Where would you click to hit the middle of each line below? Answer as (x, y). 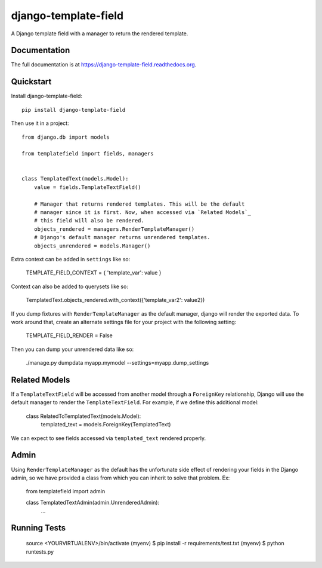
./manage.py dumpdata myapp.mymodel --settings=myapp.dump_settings (117, 363)
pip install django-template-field (74, 110)
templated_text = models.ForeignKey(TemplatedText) (106, 425)
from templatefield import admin (66, 491)
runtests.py (40, 552)
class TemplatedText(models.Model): (75, 179)
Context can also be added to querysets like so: (69, 286)
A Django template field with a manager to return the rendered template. (100, 33)
